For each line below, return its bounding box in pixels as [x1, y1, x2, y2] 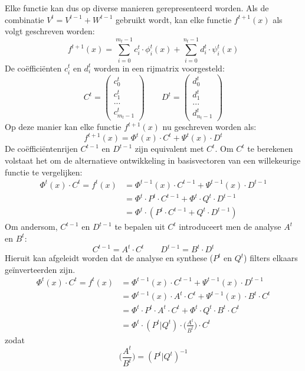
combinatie [5, 13, 44, 25]
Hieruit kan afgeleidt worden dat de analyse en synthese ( [5, 252, 214, 264]
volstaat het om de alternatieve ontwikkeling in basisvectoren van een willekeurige [5, 154, 301, 167]
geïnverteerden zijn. [5, 263, 76, 275]
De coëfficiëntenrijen [5, 142, 78, 155]
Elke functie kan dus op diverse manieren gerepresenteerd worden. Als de [5, 2, 269, 14]
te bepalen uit [114, 220, 165, 233]
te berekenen [247, 142, 293, 155]
